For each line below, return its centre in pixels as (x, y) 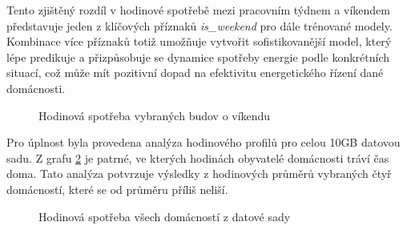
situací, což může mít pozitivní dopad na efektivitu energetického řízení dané (195, 73)
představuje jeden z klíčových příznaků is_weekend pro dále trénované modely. (199, 25)
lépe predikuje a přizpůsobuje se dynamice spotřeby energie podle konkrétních (198, 56)
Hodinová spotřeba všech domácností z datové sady (165, 216)
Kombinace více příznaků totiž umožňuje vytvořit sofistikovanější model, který (199, 41)
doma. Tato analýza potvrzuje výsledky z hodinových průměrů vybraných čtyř (199, 174)
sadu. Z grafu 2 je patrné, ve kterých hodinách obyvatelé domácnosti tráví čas (198, 157)
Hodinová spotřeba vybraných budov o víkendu (155, 115)
